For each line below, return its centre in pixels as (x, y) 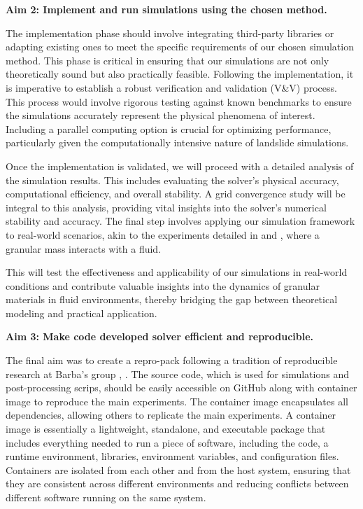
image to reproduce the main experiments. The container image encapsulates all (177, 401)
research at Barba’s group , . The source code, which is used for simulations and (177, 374)
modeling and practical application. (81, 313)
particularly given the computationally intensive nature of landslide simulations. (177, 142)
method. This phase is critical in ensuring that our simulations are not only (168, 60)
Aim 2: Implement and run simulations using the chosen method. (166, 9)
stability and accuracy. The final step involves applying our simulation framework (180, 221)
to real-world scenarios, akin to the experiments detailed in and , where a (163, 234)
